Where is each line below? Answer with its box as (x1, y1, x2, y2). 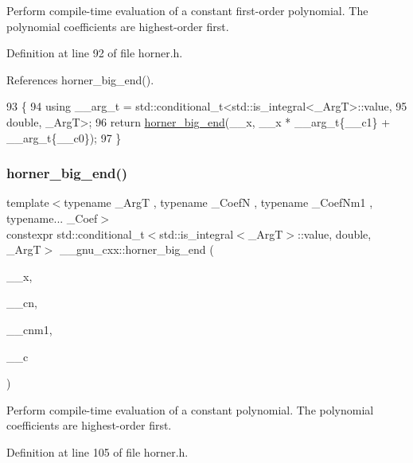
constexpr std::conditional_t (6, 225, 145, 242)
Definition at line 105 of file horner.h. (6, 443, 189, 460)
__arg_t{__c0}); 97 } (6, 129, 122, 146)
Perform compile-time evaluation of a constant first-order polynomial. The (6, 2, 368, 18)
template (6, 194, 49, 211)
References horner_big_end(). (6, 71, 154, 88)
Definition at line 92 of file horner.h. (6, 45, 183, 61)
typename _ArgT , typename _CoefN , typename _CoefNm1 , (64, 194, 373, 211)
